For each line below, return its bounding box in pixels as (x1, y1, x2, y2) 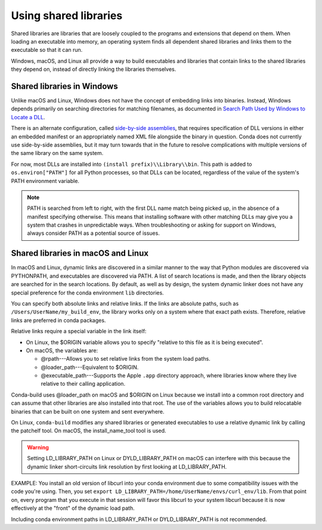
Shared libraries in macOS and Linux (11, 248, 149, 259)
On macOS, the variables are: (26, 346, 98, 354)
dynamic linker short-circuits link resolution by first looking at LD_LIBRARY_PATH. (27, 463, 227, 470)
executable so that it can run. (11, 47, 83, 54)
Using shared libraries (11, 9, 123, 22)
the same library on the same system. (11, 150, 104, 157)
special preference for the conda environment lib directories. (11, 289, 164, 296)
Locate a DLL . (11, 113, 45, 120)
